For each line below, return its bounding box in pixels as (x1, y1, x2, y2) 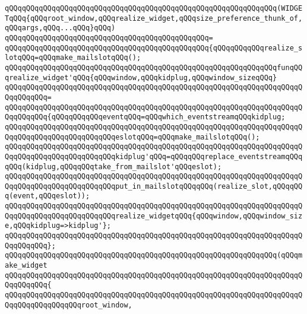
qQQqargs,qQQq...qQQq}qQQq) (5, 24, 116, 33)
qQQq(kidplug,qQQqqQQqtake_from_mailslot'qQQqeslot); (5, 162, 222, 171)
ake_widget (5, 261, 48, 270)
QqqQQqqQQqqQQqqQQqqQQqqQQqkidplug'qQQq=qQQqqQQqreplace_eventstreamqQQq (5, 152, 303, 161)
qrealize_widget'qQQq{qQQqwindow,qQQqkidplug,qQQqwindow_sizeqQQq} (5, 73, 277, 82)
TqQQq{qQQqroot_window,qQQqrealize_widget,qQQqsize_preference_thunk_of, (5, 14, 303, 23)
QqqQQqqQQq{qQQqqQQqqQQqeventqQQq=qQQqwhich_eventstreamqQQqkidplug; (5, 113, 286, 122)
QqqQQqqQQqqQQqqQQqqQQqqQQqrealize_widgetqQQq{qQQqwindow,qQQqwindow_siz (5, 211, 303, 220)
